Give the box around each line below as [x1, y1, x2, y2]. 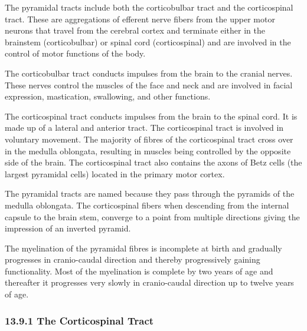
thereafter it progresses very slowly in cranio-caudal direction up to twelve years [5, 276, 294, 289]
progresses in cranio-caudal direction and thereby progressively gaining [5, 253, 260, 266]
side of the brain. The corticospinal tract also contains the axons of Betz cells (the [5, 156, 302, 168]
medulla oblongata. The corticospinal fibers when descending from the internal [5, 198, 289, 211]
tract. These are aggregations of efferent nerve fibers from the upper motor [5, 12, 275, 25]
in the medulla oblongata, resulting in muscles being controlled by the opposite [5, 144, 291, 157]
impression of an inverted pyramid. [5, 222, 131, 234]
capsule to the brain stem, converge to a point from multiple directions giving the [5, 210, 300, 223]
